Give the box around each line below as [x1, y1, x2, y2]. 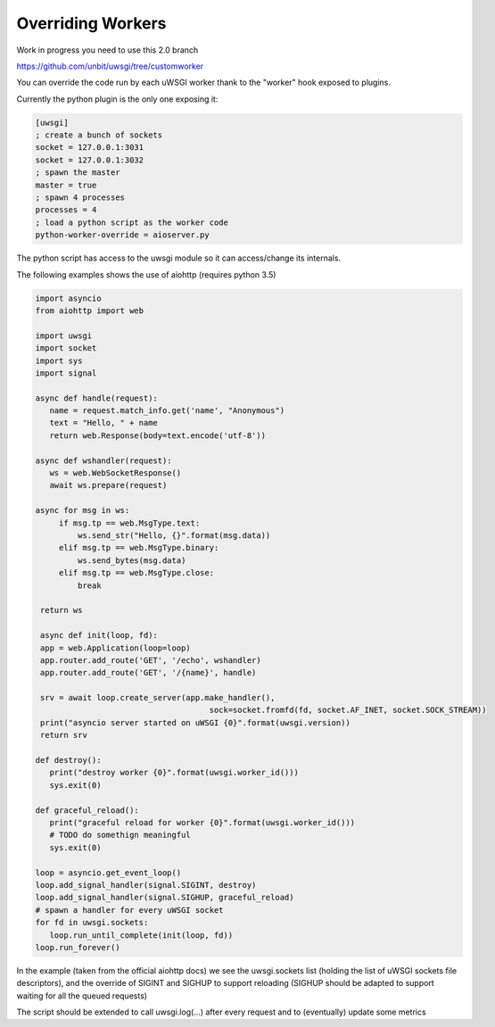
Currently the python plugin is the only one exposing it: [16, 94, 219, 104]
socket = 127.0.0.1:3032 [35, 154, 144, 165]
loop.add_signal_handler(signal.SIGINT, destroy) [35, 880, 257, 890]
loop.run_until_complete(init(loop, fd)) [49, 930, 234, 940]
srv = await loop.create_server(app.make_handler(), [40, 692, 276, 703]
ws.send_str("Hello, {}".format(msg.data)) [77, 531, 271, 540]
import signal [35, 368, 97, 378]
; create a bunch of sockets [35, 130, 163, 140]
